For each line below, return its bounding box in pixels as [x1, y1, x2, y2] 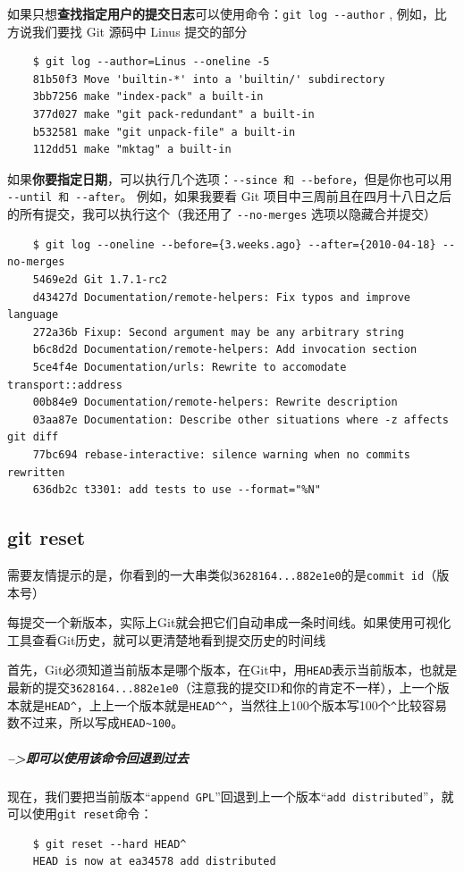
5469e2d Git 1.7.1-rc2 [32, 272, 167, 286]
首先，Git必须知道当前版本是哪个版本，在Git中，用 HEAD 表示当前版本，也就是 [7, 660, 458, 679]
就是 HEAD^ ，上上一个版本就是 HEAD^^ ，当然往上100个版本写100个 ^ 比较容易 [19, 695, 447, 714]
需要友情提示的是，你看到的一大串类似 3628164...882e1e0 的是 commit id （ [7, 565, 437, 583]
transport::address [7, 378, 122, 391]
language [7, 308, 59, 322]
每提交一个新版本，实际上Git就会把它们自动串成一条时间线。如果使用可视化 [7, 613, 451, 632]
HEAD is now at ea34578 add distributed [32, 855, 276, 868]
